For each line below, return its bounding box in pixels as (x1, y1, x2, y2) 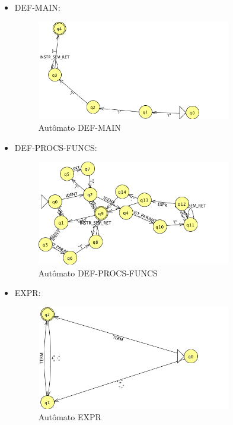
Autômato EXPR (38, 411, 101, 423)
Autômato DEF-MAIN (38, 121, 121, 134)
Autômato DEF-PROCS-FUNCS (38, 266, 158, 279)
